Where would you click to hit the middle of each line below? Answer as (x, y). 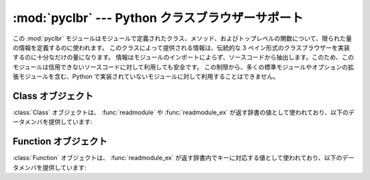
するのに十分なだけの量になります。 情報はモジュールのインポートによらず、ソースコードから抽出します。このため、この (183, 57)
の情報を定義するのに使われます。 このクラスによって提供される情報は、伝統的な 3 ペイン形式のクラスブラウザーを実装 (181, 47)
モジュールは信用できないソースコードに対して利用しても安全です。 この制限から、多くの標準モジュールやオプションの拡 (183, 67)
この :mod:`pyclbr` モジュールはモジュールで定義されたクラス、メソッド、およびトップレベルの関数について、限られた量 (182, 38)
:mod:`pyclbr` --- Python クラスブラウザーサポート (158, 18)
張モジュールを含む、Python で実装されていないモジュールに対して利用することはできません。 (146, 77)
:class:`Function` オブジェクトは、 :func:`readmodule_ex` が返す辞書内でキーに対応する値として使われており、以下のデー (183, 158)
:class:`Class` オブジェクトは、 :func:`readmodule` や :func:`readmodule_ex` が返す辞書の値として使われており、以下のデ (184, 112)
